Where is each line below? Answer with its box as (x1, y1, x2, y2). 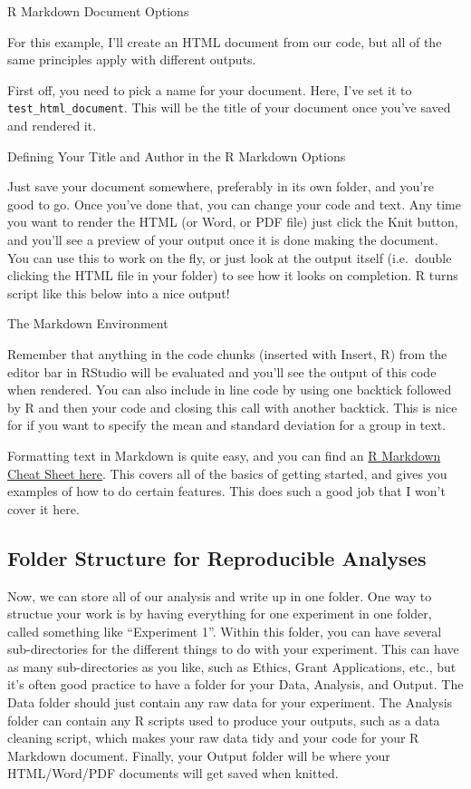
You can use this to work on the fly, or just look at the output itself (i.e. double (7, 248, 452, 267)
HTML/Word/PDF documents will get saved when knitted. (7, 764, 339, 783)
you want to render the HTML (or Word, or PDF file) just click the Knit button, (7, 212, 458, 231)
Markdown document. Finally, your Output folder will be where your (7, 745, 390, 765)
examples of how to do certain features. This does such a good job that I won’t (7, 482, 446, 501)
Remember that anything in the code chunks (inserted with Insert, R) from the (7, 344, 447, 363)
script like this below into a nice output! (7, 283, 230, 302)
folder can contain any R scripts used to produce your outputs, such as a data (7, 710, 440, 729)
